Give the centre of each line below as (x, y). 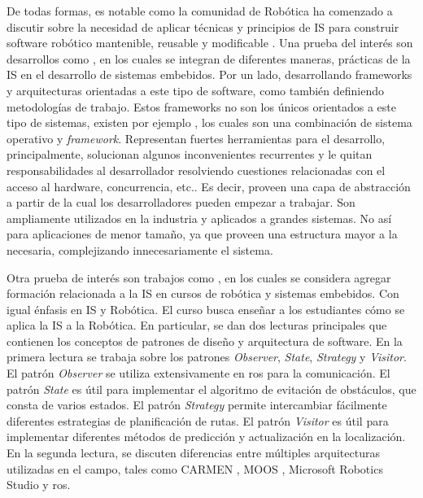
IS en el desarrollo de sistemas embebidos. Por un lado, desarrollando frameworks (209, 74)
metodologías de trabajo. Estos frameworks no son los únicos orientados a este (201, 106)
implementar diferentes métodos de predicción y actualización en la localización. (206, 437)
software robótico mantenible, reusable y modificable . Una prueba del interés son (210, 43)
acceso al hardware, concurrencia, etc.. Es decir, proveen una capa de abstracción (209, 186)
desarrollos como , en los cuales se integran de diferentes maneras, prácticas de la (209, 58)
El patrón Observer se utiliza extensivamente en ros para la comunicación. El (198, 373)
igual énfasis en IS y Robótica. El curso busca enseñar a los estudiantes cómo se (206, 309)
